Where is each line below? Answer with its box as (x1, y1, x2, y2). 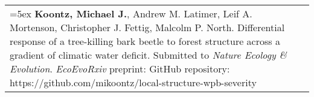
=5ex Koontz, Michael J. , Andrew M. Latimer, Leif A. (10, 7, 252, 20)
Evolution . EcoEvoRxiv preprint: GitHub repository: (10, 62, 230, 75)
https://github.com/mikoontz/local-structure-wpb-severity (10, 75, 257, 89)
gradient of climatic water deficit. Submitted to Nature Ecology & (10, 48, 287, 62)
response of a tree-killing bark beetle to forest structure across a (10, 34, 280, 48)
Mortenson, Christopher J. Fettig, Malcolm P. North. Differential (10, 20, 285, 34)
